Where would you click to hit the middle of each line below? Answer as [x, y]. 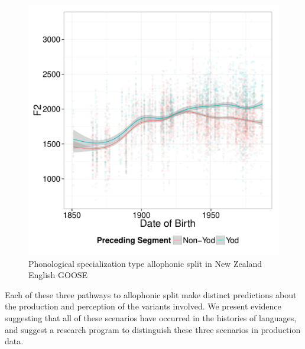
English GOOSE [58, 275]
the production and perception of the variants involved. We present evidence [143, 306]
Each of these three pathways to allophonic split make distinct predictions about [151, 294]
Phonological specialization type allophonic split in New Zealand [145, 263]
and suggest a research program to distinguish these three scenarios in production [153, 329]
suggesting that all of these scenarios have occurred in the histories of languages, [151, 317]
